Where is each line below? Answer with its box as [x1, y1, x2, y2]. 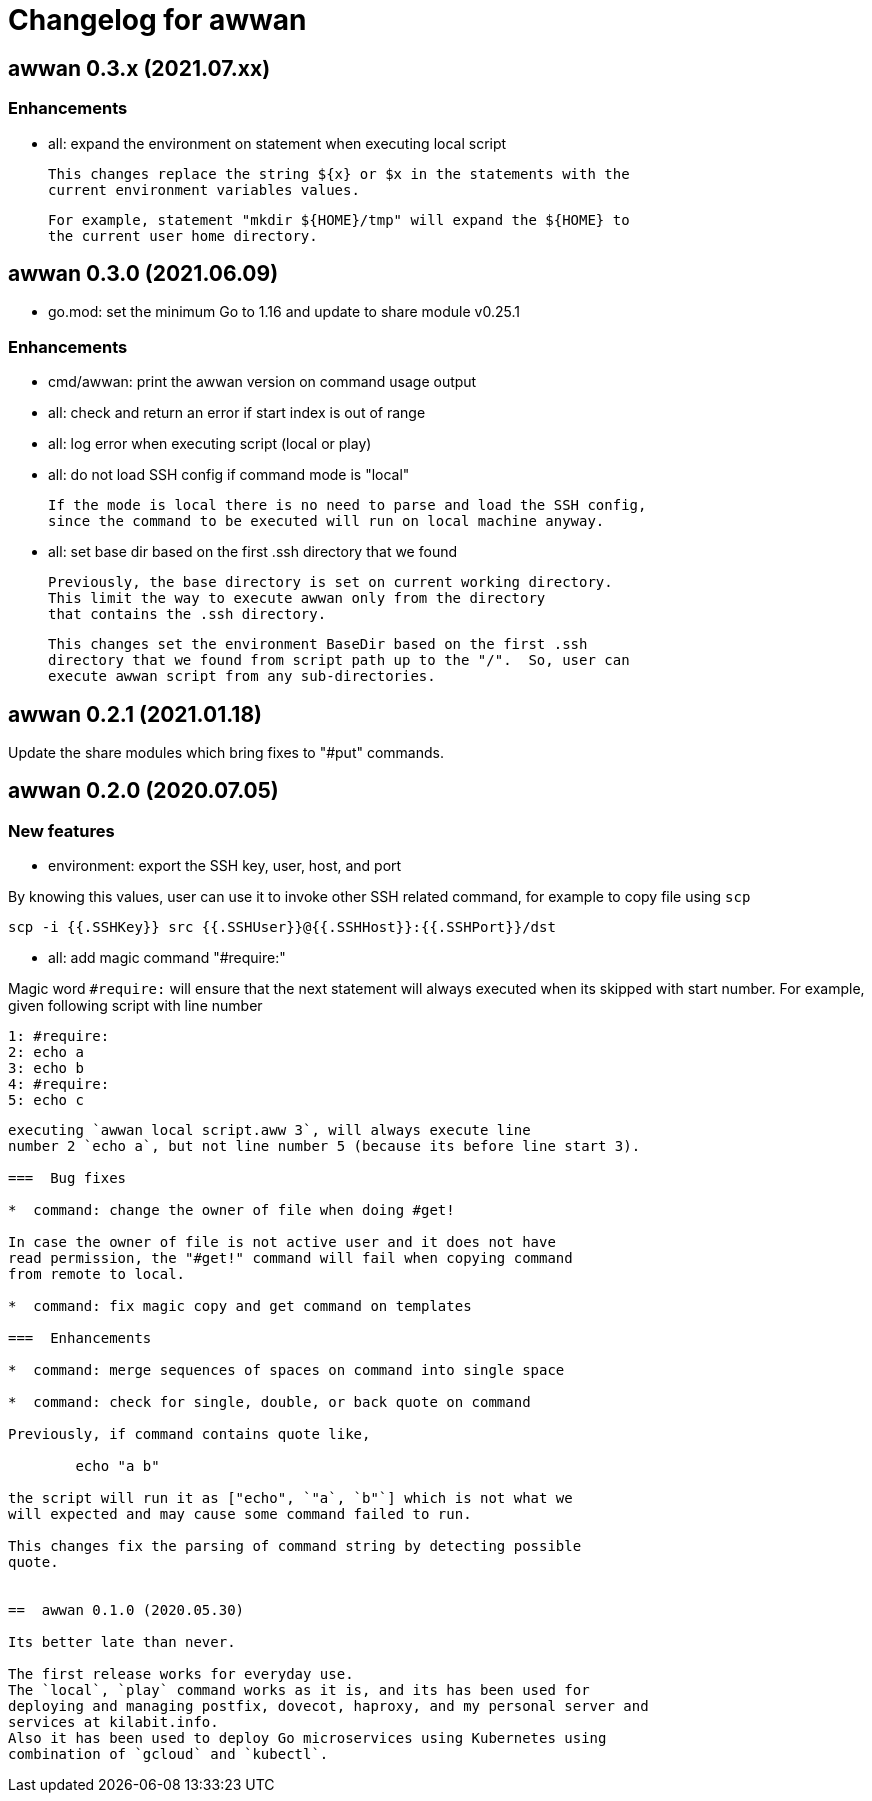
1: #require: [8, 1028, 110, 1045]
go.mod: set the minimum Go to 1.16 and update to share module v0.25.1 [48, 303, 520, 321]
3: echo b [8, 1060, 84, 1077]
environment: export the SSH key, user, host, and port [48, 857, 402, 875]
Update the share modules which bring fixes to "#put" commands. [8, 743, 444, 761]
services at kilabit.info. [8, 1714, 219, 1731]
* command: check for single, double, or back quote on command [8, 1394, 531, 1411]
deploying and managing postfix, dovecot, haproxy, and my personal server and [8, 1698, 649, 1715]
